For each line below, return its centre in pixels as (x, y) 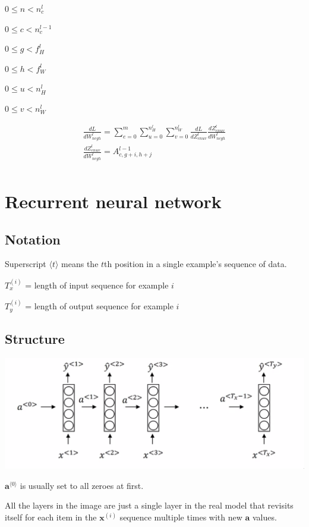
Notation (33, 239)
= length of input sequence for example (97, 285)
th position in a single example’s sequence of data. (196, 264)
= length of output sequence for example (99, 306)
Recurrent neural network (113, 201)
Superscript (26, 264)
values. (265, 517)
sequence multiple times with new (181, 517)
